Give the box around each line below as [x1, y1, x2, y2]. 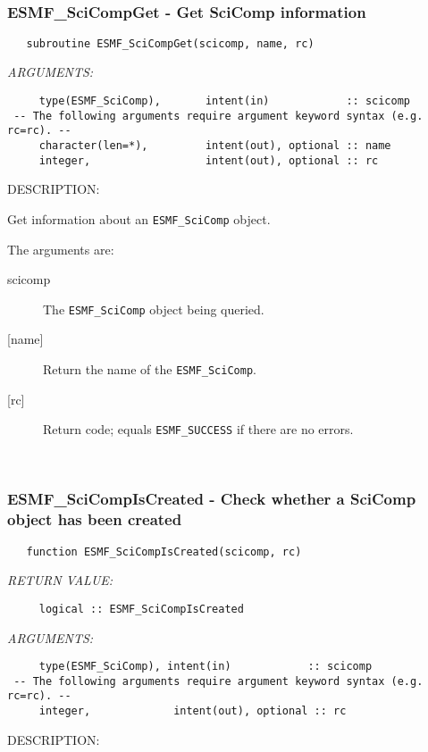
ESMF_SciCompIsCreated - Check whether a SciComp [7, 488, 416, 510]
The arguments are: [7, 239, 114, 258]
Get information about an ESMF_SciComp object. [7, 209, 271, 228]
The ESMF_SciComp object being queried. [43, 299, 264, 318]
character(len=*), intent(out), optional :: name [38, 139, 391, 153]
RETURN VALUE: [7, 571, 113, 589]
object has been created [7, 508, 182, 531]
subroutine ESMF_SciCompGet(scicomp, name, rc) [26, 37, 315, 50]
